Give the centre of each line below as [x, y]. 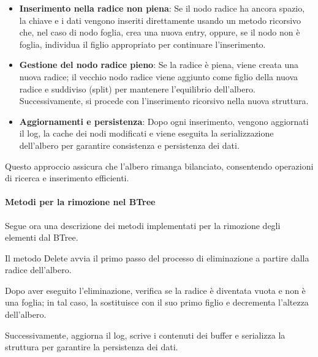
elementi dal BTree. [42, 237]
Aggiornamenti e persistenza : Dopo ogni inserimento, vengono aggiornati [164, 121]
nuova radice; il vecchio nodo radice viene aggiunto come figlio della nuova [159, 76]
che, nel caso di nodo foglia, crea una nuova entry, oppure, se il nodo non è [160, 32]
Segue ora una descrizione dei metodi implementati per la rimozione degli [143, 225]
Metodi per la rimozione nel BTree [80, 202]
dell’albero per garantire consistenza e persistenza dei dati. [129, 145]
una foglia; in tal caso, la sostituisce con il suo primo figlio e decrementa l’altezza [157, 302]
